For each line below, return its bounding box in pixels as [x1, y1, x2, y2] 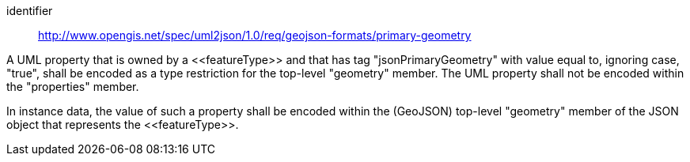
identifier [6, 4, 53, 17]
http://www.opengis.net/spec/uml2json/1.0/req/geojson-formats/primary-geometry [38, 28, 472, 42]
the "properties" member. [6, 80, 139, 93]
